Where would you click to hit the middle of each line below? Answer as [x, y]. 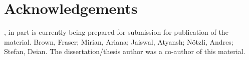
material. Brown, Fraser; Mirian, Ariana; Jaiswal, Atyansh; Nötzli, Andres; [119, 41]
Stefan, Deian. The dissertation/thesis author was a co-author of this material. [125, 51]
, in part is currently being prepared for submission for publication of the [116, 32]
